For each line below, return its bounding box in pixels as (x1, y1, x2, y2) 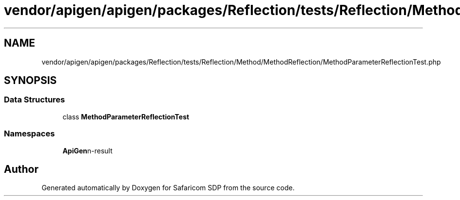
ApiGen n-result (62, 146, 113, 155)
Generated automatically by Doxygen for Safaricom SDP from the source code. (41, 183, 295, 192)
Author (4, 163, 38, 175)
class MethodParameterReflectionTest (62, 112, 190, 121)
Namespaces (4, 129, 55, 139)
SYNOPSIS (4, 74, 57, 87)
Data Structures (4, 95, 65, 105)
